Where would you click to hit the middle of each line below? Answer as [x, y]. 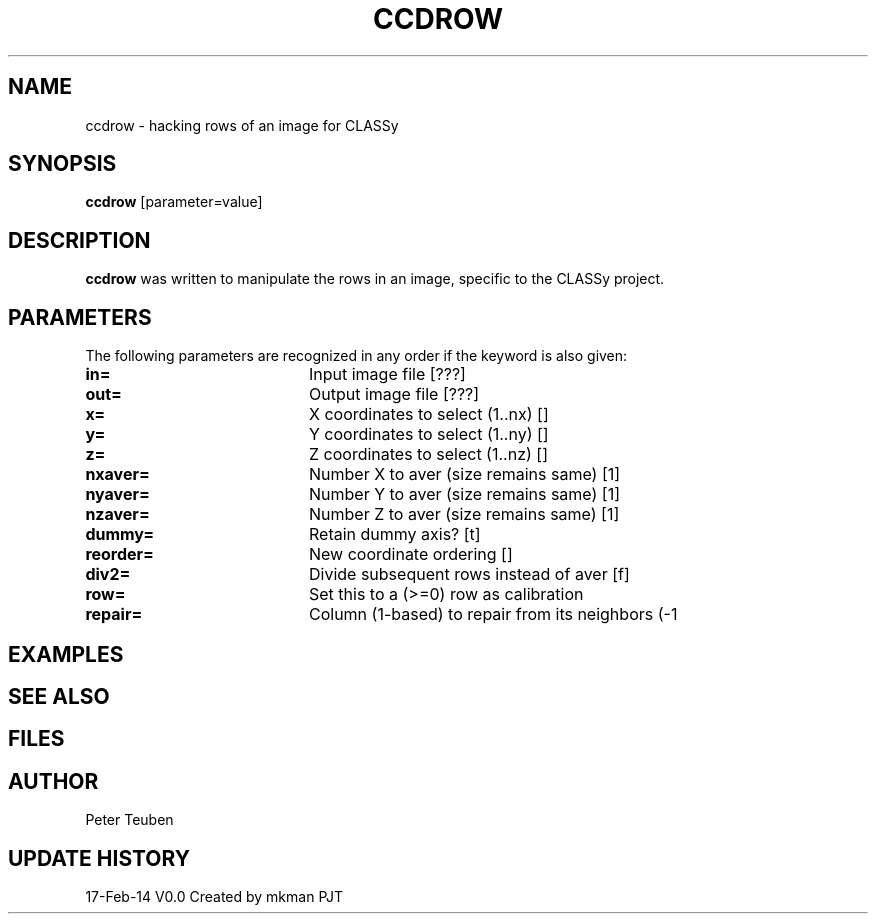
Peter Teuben [129, 820]
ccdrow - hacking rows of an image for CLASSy [242, 125]
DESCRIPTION [79, 240]
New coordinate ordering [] [410, 554]
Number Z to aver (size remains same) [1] [464, 514]
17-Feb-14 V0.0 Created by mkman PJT [214, 897]
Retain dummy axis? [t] [394, 534]
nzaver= [117, 514]
